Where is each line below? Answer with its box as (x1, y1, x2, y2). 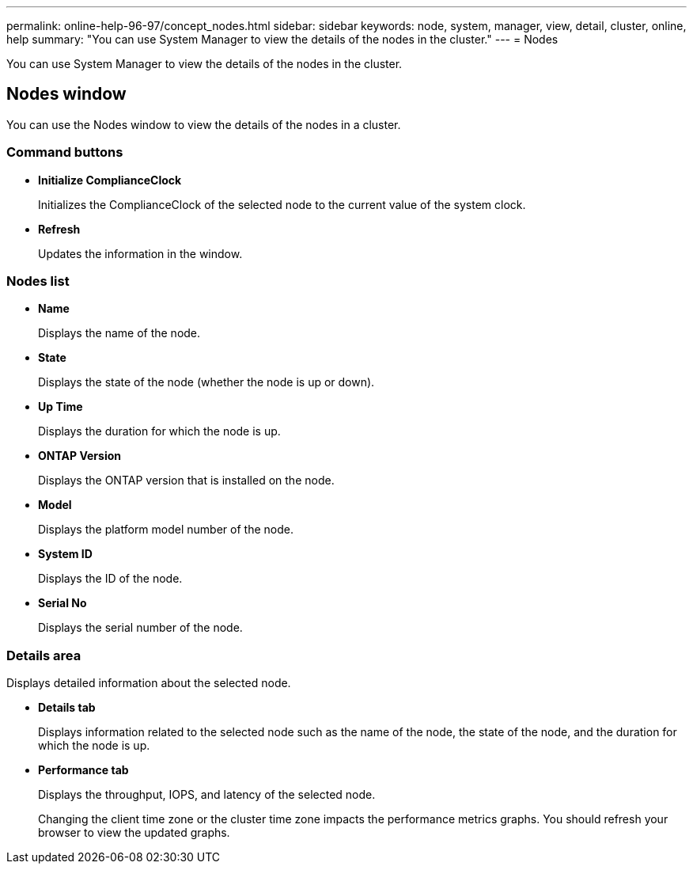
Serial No (38, 596, 87, 610)
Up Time (38, 400, 83, 414)
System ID (38, 547, 93, 561)
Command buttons (6, 144, 123, 161)
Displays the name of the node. (38, 326, 201, 340)
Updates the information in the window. (38, 246, 243, 260)
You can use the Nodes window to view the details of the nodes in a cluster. (6, 117, 401, 131)
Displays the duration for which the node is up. (38, 424, 281, 439)
